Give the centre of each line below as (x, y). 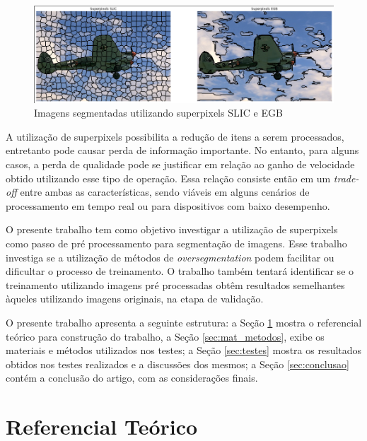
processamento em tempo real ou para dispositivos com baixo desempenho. (168, 205)
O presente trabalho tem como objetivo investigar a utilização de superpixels (172, 229)
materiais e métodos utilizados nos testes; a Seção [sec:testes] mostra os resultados (184, 350)
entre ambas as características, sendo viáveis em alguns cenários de (165, 192)
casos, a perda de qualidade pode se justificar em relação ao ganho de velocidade (180, 164)
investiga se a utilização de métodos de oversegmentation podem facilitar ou (170, 257)
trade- (346, 178)
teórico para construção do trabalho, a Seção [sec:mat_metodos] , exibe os (165, 336)
